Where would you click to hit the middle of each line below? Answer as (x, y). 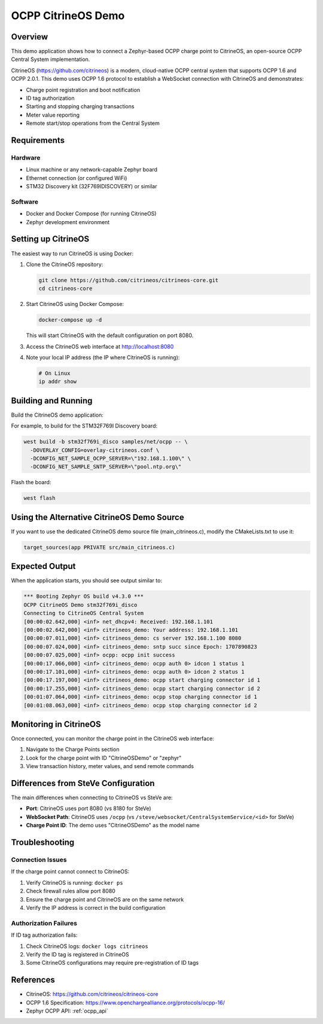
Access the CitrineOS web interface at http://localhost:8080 (100, 346)
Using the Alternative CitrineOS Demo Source (98, 517)
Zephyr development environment (68, 222)
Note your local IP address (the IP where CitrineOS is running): (103, 357)
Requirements (38, 140)
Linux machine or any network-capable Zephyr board (92, 170)
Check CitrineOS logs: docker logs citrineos (87, 946)
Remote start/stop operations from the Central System (93, 123)
